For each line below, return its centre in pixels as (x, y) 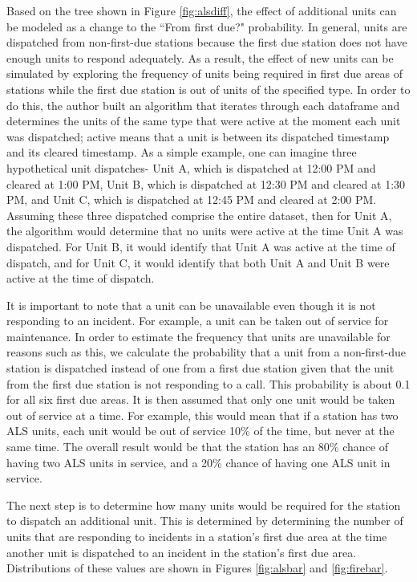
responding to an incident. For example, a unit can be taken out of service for (198, 321)
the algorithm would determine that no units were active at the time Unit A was (205, 231)
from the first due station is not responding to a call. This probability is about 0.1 (208, 383)
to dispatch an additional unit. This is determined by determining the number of (205, 521)
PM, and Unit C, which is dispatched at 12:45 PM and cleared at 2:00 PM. (192, 199)
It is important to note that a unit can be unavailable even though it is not (191, 305)
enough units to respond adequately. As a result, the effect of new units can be (200, 57)
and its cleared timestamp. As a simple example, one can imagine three (182, 152)
